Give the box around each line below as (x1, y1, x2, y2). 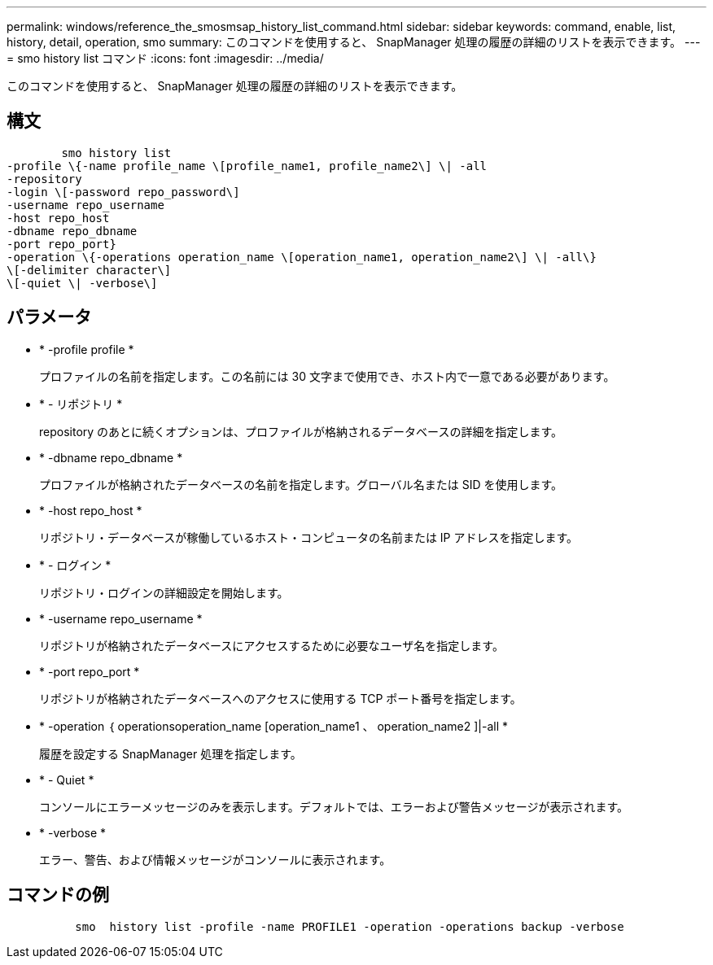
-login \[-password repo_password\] (7, 185, 240, 199)
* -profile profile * (39, 342, 134, 356)
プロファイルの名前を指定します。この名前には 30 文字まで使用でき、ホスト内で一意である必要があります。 (39, 369, 615, 383)
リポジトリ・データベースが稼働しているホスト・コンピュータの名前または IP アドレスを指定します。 (39, 530, 579, 544)
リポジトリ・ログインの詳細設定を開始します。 (39, 585, 289, 600)
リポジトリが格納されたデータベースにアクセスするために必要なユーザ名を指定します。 (39, 638, 504, 653)
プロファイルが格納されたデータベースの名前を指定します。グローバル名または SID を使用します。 (39, 477, 563, 491)
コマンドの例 (7, 884, 109, 906)
